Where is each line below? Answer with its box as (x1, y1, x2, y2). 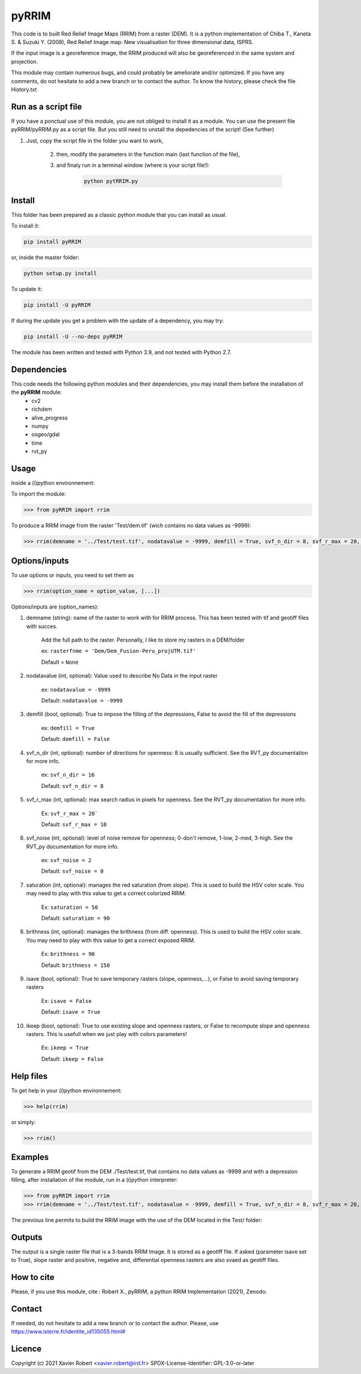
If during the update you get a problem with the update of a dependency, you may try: (11, 317, 224, 325)
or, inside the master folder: (11, 254, 79, 261)
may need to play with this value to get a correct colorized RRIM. (26, 890, 187, 897)
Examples (11, 1152, 49, 1162)
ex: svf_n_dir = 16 (41, 771, 95, 778)
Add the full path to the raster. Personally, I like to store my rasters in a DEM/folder (41, 636, 245, 644)
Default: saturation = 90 (41, 914, 110, 922)
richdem (31, 405, 52, 413)
